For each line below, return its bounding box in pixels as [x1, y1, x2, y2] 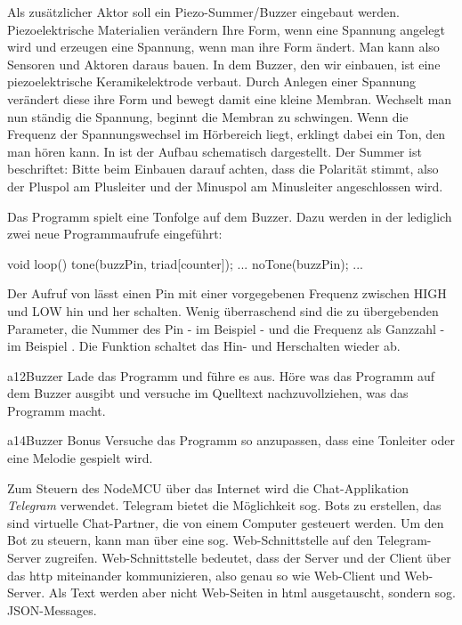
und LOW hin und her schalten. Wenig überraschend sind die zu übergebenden [7, 301, 439, 320]
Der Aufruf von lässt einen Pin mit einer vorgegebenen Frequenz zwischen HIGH [7, 284, 447, 303]
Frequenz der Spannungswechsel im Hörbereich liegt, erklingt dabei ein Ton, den [7, 125, 446, 143]
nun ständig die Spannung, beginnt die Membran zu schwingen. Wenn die [7, 107, 409, 126]
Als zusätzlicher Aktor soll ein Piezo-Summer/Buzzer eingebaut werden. [7, 3, 400, 20]
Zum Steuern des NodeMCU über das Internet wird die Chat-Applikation [7, 478, 409, 497]
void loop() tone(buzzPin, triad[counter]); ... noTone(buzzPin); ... [7, 254, 363, 272]
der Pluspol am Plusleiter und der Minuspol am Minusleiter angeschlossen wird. [7, 176, 443, 195]
